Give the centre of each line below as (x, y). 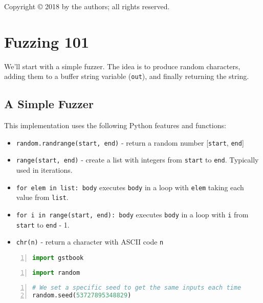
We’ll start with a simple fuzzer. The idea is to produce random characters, (122, 66)
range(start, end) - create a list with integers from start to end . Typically (137, 160)
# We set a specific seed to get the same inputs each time (137, 287)
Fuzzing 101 (47, 41)
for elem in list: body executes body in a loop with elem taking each (130, 187)
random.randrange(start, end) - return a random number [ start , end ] (130, 142)
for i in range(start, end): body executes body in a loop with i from (132, 214)
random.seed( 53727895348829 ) (82, 295)
